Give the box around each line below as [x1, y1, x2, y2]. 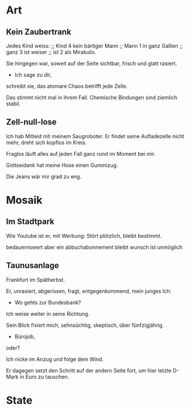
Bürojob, [14, 333, 36, 340]
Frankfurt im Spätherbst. [6, 276, 65, 283]
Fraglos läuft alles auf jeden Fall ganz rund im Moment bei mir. [6, 150, 156, 157]
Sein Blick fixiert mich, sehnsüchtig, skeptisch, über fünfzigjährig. [6, 322, 164, 329]
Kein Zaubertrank [6, 27, 71, 37]
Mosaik [6, 194, 43, 207]
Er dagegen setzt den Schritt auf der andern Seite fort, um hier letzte [6, 367, 172, 374]
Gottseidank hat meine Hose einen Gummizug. [6, 162, 118, 169]
